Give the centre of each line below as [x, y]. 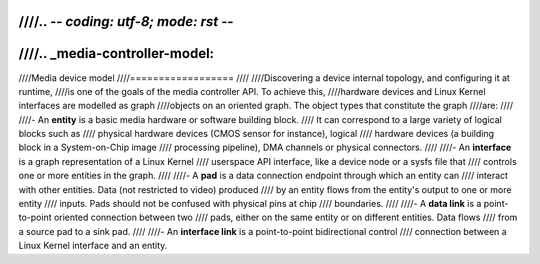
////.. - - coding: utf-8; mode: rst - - [126, 21]
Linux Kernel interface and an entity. [93, 246]
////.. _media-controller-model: [116, 53]
